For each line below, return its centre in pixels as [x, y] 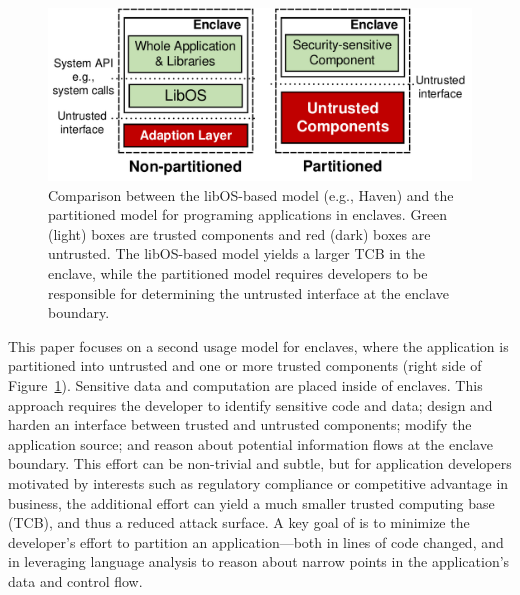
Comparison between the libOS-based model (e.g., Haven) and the [251, 194]
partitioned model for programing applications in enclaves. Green [248, 214]
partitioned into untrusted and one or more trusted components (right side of [245, 365]
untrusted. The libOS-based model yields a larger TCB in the [236, 253]
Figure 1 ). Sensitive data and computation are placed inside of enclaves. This [245, 385]
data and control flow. [75, 580]
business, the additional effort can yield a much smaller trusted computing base [251, 502]
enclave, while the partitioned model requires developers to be [238, 273]
